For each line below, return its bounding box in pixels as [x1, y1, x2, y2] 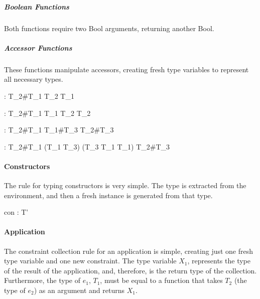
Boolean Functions [4, 1, 69, 12]
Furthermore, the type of [4, 275, 80, 285]
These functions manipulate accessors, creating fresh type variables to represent [4, 64, 249, 74]
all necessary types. [4, 74, 63, 84]
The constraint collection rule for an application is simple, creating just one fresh [4, 245, 253, 256]
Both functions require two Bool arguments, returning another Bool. [4, 23, 214, 33]
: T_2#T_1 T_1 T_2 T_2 [4, 107, 91, 118]
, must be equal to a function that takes [100, 275, 223, 285]
